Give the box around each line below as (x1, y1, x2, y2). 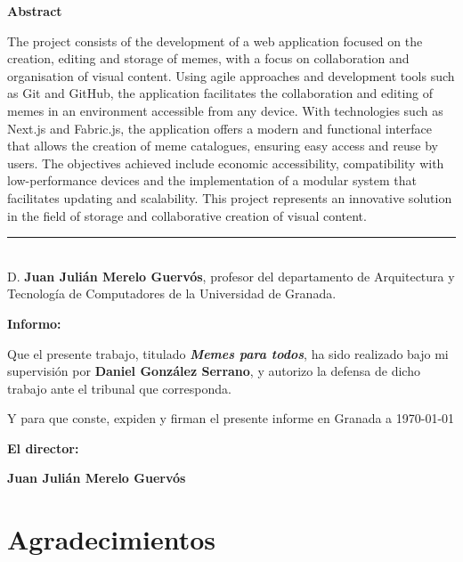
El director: (7, 438, 79, 457)
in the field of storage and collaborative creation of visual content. (7, 206, 367, 224)
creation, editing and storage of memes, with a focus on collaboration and (7, 49, 410, 68)
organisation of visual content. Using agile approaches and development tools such (7, 66, 455, 85)
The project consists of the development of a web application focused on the (7, 31, 423, 50)
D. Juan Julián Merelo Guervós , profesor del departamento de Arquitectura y (7, 266, 455, 285)
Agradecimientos (7, 521, 216, 558)
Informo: (7, 314, 61, 332)
